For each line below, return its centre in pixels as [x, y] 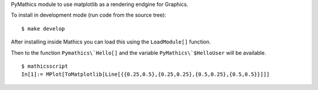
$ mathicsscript [45, 66]
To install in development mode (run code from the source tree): [89, 15]
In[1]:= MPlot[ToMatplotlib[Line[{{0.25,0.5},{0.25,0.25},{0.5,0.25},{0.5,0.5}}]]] [146, 74]
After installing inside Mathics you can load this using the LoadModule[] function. [111, 42]
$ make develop [43, 29]
